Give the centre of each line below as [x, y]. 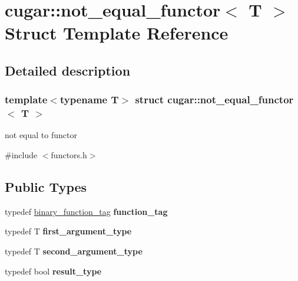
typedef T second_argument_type [74, 251]
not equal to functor [41, 135]
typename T [89, 99]
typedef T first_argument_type [68, 231]
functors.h [69, 155]
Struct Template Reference [117, 33]
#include [21, 155]
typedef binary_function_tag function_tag [86, 211]
